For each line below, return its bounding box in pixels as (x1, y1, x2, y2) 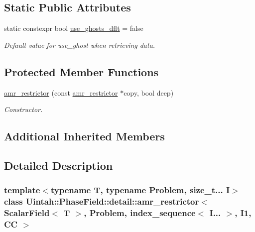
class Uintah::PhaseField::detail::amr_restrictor (4, 195, 199, 208)
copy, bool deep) (124, 87, 174, 98)
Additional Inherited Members (4, 128, 165, 144)
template (4, 184, 40, 196)
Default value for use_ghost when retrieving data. (4, 39, 155, 50)
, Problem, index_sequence (84, 207, 196, 219)
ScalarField (4, 207, 50, 219)
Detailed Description (4, 157, 113, 173)
